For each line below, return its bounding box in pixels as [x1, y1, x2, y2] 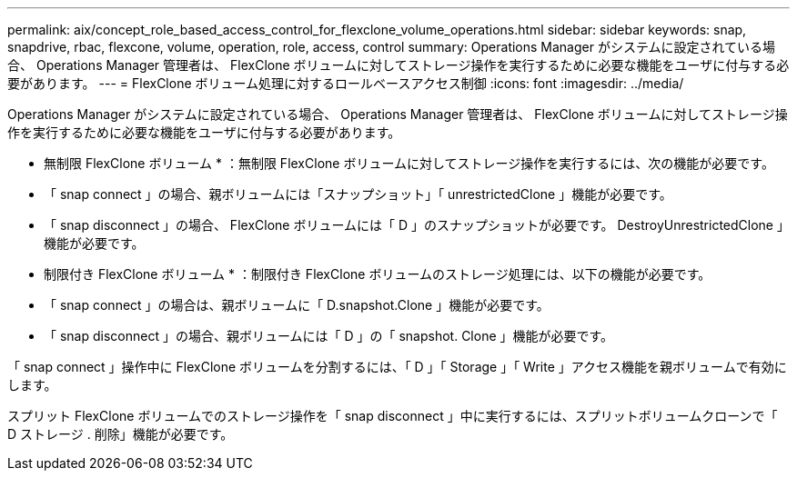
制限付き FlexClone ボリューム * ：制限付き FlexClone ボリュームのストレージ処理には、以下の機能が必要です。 [44, 266, 711, 282]
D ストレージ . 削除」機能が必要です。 [7, 426, 234, 442]
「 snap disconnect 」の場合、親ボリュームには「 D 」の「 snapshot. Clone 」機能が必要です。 [44, 328, 614, 344]
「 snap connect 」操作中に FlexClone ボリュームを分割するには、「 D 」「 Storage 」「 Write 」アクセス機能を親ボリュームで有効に [7, 359, 787, 374]
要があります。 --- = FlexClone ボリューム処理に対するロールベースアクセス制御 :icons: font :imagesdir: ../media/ [7, 75, 684, 91]
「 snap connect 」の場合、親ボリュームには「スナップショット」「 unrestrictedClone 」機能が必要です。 [44, 186, 672, 202]
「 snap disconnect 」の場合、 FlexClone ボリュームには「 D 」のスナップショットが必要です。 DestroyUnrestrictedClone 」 [44, 217, 790, 233]
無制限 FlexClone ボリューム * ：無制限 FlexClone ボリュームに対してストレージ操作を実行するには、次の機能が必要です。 [44, 155, 774, 171]
